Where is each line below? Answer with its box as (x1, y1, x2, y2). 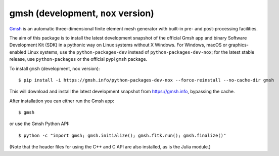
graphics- (228, 42, 249, 48)
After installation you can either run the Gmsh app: (9, 98, 115, 104)
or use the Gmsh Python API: (9, 121, 70, 127)
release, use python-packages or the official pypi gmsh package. (9, 56, 148, 62)
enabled (9, 49, 26, 55)
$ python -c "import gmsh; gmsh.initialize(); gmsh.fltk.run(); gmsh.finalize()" (18, 132, 226, 138)
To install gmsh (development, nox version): (9, 65, 100, 71)
